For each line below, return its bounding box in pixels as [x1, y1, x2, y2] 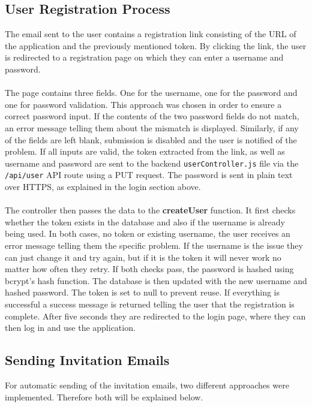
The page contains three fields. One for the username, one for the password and [5, 86, 298, 99]
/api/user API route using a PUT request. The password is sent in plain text [5, 168, 293, 181]
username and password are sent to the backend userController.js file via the [5, 156, 299, 169]
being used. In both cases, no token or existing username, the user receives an [5, 227, 290, 240]
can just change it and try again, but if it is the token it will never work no [5, 251, 281, 263]
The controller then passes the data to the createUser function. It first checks [5, 204, 296, 216]
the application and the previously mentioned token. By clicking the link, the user [5, 39, 307, 52]
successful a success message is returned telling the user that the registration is [5, 297, 295, 310]
